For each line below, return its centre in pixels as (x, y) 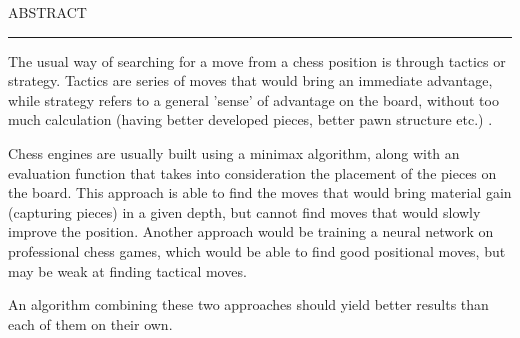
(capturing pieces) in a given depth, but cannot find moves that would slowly (244, 211)
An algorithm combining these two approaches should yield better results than (248, 304)
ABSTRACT (47, 12)
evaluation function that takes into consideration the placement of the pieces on (252, 172)
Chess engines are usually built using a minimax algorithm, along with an (234, 152)
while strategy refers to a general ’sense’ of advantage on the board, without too (253, 99)
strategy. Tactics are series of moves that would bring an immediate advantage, (250, 80)
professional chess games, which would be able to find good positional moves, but (257, 250)
